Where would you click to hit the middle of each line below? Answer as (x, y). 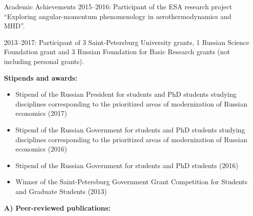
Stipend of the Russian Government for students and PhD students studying (130, 129)
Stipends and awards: (41, 77)
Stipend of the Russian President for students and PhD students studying (126, 94)
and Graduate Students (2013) (61, 191)
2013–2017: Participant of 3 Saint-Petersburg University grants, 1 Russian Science (127, 42)
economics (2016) (41, 149)
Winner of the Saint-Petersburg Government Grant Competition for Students (131, 182)
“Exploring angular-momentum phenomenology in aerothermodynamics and (118, 16)
